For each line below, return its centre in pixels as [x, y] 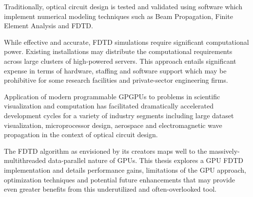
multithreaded [25, 160]
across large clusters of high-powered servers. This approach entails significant [120, 61]
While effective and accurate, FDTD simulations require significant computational [126, 42]
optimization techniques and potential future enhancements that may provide [119, 179]
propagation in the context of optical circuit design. [81, 134]
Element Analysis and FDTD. [49, 26]
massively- [224, 151]
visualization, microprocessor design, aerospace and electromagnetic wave [113, 125]
